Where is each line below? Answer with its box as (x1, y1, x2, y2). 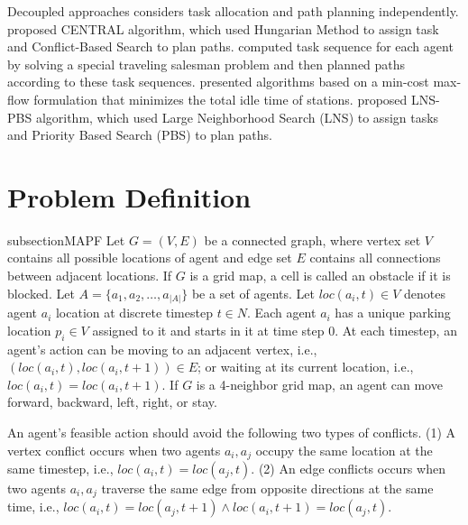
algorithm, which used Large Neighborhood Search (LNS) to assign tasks (35, 107, 439, 126)
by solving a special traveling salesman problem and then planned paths (7, 54, 406, 73)
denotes (403, 283, 445, 302)
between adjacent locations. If (7, 266, 172, 285)
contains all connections (309, 248, 441, 267)
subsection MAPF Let (7, 230, 125, 249)
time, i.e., (7, 497, 60, 516)
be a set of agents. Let (191, 283, 315, 302)
